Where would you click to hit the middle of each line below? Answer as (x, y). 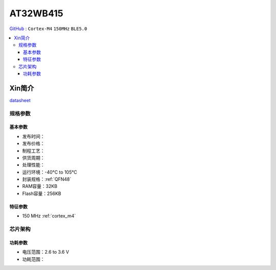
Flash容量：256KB (42, 193)
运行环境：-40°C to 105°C (50, 172)
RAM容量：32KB (40, 186)
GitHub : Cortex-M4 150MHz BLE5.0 (48, 29)
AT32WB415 (36, 13)
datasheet (20, 100)
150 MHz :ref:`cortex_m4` (49, 216)
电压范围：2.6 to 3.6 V (45, 252)
